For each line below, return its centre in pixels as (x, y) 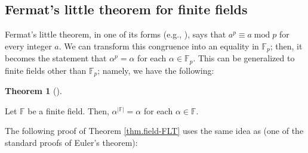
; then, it (286, 46)
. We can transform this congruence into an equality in (159, 46)
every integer (28, 46)
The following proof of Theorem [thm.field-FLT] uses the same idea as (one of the (154, 131)
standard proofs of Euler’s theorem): (71, 142)
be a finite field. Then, (68, 110)
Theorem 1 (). (33, 91)
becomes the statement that (56, 58)
